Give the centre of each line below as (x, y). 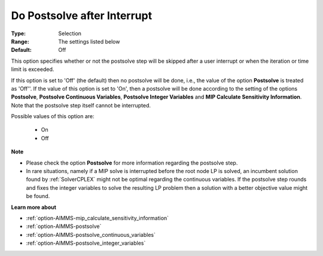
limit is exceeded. (33, 69)
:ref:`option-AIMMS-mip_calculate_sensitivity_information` (97, 218)
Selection (70, 33)
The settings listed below (89, 41)
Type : (19, 33)
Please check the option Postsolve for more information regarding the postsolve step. (132, 163)
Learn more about (34, 207)
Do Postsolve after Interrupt (82, 16)
